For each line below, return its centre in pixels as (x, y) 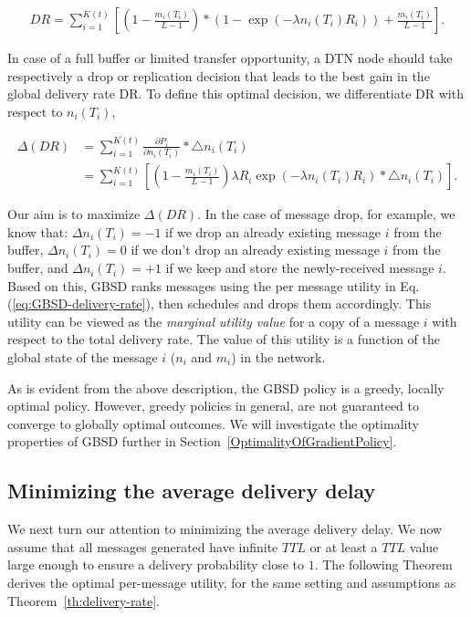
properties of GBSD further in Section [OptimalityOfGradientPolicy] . (202, 441)
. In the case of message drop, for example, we (326, 214)
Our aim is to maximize (74, 214)
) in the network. (278, 357)
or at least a (344, 546)
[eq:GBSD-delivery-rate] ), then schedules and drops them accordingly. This (222, 303)
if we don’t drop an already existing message (255, 250)
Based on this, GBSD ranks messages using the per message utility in (202, 285)
